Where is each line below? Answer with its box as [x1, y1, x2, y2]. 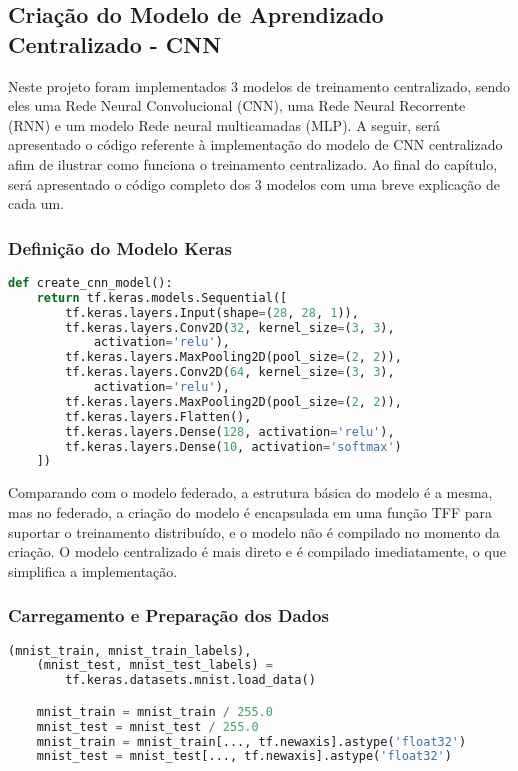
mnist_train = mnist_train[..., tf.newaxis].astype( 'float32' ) [36, 734, 467, 749]
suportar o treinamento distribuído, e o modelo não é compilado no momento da [8, 521, 500, 542]
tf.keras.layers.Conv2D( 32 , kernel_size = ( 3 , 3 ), [65, 320, 395, 335]
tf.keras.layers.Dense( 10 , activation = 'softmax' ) [65, 439, 402, 454]
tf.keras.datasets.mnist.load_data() [65, 673, 316, 688]
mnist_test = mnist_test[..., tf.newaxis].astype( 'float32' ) [36, 749, 452, 764]
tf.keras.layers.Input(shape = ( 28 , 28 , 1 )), [65, 305, 359, 320]
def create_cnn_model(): [8, 275, 173, 290]
